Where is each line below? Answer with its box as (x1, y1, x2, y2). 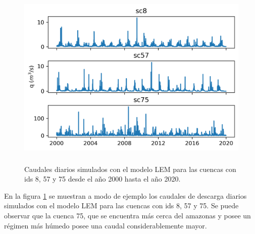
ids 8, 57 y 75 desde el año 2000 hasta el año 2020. (24, 173, 181, 184)
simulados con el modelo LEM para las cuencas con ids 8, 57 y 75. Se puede (4, 200, 239, 211)
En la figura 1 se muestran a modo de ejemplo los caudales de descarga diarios (4, 190, 247, 201)
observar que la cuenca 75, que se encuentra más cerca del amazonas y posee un (4, 210, 251, 220)
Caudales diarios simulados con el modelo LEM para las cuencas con (24, 163, 236, 174)
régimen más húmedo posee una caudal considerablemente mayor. (4, 220, 207, 230)
